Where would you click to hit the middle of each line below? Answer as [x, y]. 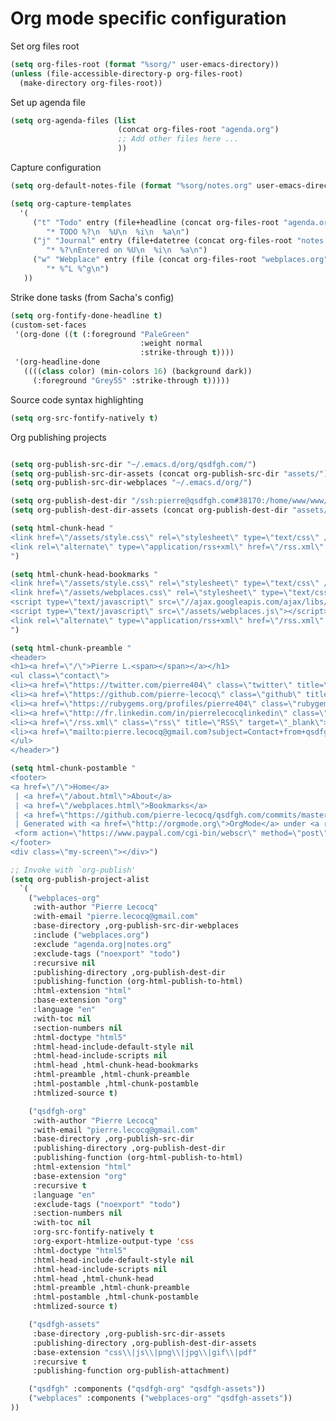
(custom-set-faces [48, 325]
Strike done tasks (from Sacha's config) [92, 297]
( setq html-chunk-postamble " [73, 768]
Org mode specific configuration [148, 18]
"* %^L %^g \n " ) [78, 269]
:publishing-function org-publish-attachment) [131, 1371]
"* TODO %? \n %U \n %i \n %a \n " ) [118, 232]
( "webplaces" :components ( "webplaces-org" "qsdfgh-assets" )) [160, 1398]
